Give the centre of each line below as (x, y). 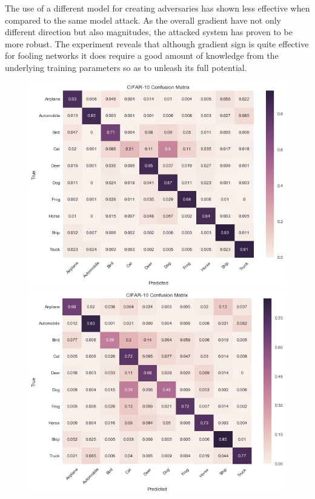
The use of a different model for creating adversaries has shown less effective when (157, 8)
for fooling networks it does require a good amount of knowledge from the (142, 55)
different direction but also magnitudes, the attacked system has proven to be (149, 32)
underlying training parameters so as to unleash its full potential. (126, 67)
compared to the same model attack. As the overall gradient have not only (143, 20)
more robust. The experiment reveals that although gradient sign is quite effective (157, 43)
